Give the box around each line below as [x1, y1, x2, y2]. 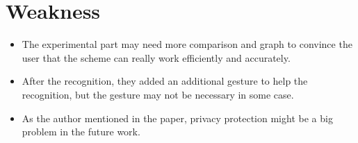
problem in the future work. [22, 124, 140, 139]
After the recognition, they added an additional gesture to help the [22, 74, 308, 88]
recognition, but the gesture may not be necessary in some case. [22, 87, 294, 101]
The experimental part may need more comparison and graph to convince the [22, 37, 352, 51]
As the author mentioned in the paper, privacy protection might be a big [22, 110, 333, 125]
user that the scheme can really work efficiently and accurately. [22, 50, 291, 65]
